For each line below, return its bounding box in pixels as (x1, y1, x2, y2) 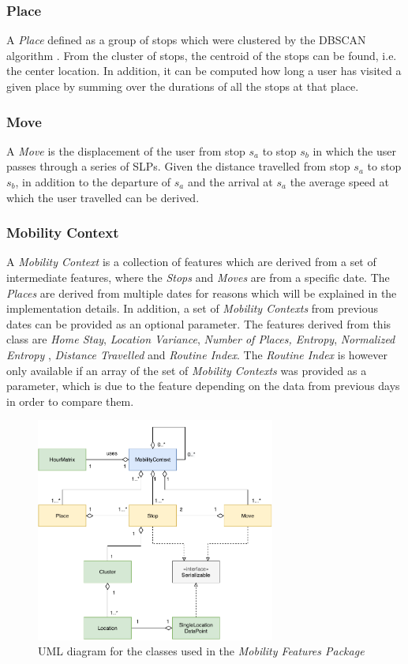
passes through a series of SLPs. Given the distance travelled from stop (6, 158, 350, 174)
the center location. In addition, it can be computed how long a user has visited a (6, 62, 402, 79)
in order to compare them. (6, 392, 134, 409)
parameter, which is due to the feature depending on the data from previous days (6, 377, 400, 394)
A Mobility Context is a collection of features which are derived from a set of (6, 253, 376, 270)
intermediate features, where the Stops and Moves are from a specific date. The (6, 269, 390, 285)
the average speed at (290, 174, 389, 189)
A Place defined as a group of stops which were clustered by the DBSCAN (6, 32, 366, 48)
